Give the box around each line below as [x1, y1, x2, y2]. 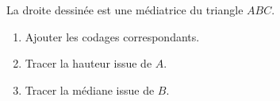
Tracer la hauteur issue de [25, 55, 152, 72]
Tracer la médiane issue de [25, 81, 155, 98]
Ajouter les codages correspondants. [25, 28, 200, 45]
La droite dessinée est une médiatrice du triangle [6, 2, 244, 17]
